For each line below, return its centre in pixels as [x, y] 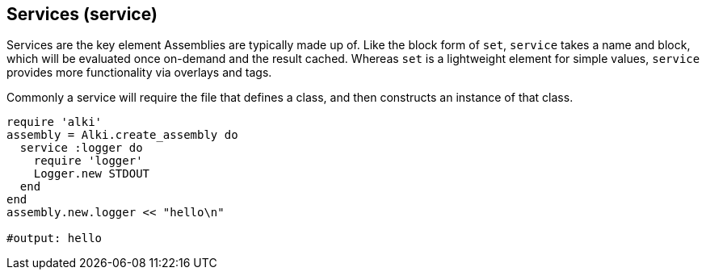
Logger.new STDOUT [92, 174]
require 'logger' [88, 161]
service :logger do [81, 148]
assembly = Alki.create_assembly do [122, 135]
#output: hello [55, 238]
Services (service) [82, 14]
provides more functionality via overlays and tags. [139, 73]
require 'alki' [55, 122]
